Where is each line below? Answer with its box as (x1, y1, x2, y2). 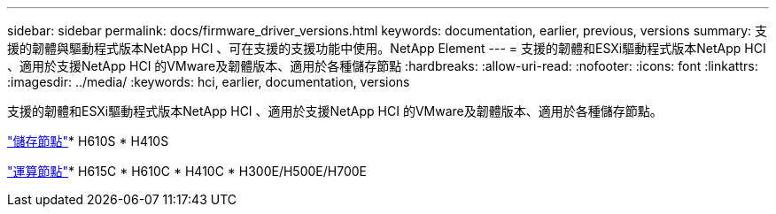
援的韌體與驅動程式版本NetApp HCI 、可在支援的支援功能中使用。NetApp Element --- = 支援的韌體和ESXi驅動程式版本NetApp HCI (7, 41, 766, 56)
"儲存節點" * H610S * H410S (7, 134, 169, 149)
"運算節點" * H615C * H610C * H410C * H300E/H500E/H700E (7, 164, 367, 179)
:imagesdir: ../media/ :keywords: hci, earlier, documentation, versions (7, 74, 410, 89)
